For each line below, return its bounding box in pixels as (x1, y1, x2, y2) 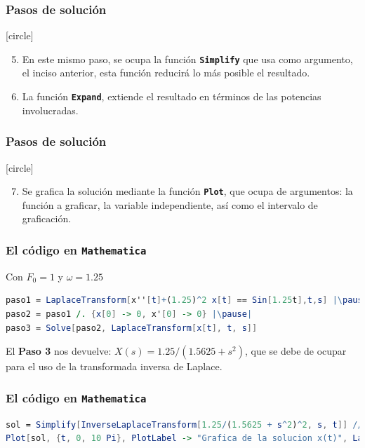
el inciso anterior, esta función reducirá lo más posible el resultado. (22, 65, 310, 80)
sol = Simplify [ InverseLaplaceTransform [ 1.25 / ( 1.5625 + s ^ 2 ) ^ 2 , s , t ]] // (6, 419, 363, 430)
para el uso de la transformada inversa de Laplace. (6, 359, 223, 374)
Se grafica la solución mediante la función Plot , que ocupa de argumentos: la (22, 184, 353, 198)
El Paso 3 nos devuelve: (6, 344, 112, 358)
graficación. (22, 211, 72, 226)
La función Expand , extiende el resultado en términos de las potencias (22, 89, 321, 104)
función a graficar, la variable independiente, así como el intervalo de (22, 197, 318, 212)
